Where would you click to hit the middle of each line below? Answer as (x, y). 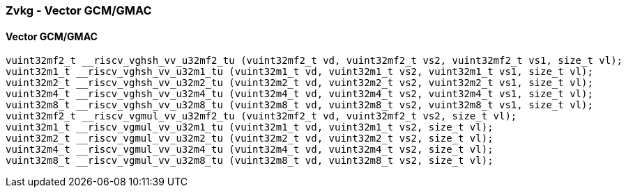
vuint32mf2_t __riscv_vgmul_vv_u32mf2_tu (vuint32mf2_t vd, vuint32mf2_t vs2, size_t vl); (261, 116)
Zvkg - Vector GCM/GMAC (79, 10)
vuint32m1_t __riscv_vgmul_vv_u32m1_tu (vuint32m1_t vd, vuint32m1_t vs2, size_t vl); (250, 127)
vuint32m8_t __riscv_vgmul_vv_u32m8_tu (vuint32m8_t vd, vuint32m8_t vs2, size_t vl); (250, 161)
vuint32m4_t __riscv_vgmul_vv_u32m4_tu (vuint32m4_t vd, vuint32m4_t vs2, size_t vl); (250, 150)
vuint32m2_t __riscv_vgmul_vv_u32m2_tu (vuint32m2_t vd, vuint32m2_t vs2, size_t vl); (250, 139)
